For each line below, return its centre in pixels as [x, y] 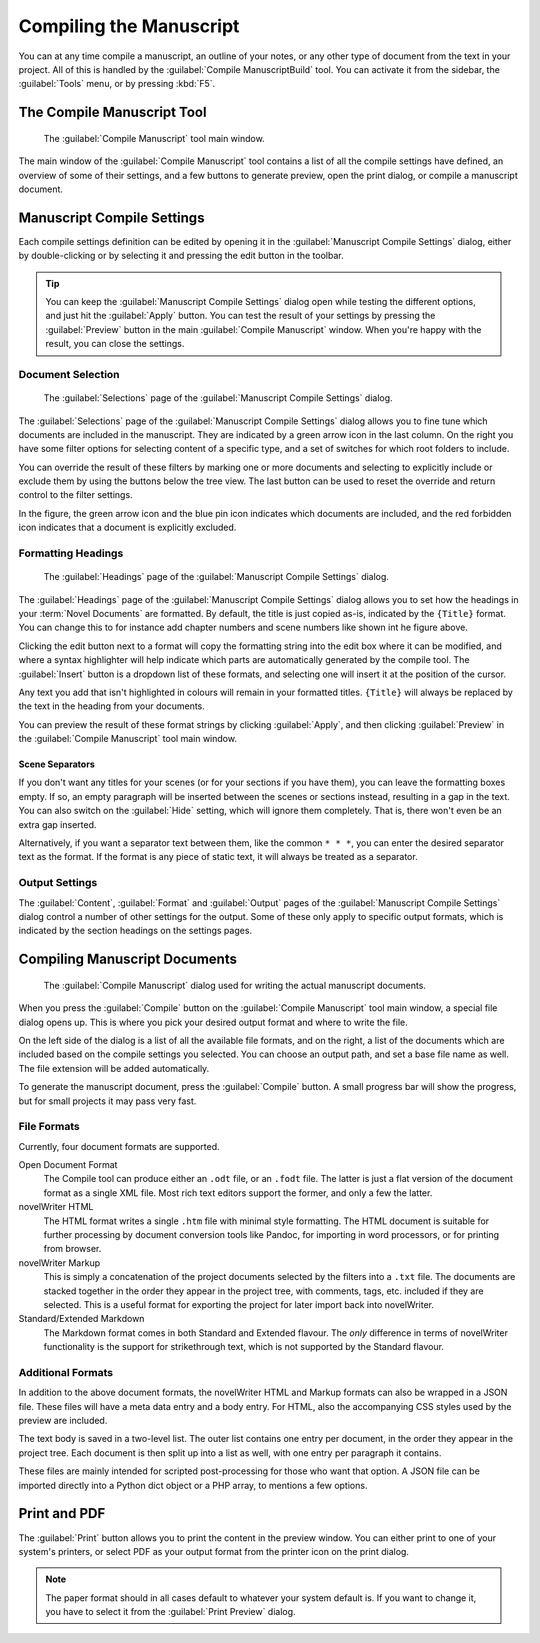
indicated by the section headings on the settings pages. [135, 931]
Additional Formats [66, 1372]
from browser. [72, 1249]
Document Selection [69, 374]
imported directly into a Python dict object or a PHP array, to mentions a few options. [193, 1485]
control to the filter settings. [76, 495]
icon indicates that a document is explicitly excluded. [127, 527]
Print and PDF [62, 1513]
